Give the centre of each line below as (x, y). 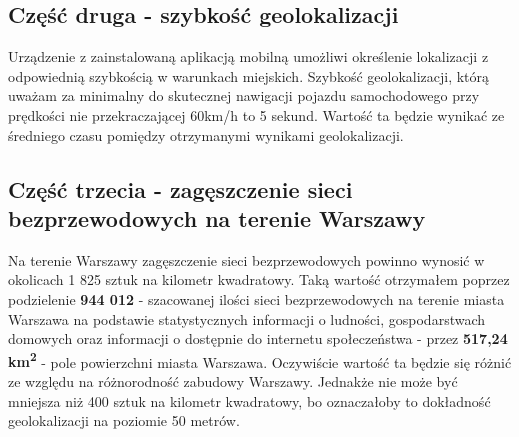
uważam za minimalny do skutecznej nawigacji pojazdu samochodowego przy (244, 95)
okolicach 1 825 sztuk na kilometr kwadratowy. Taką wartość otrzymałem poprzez (259, 279)
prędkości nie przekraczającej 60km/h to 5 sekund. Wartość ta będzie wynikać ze (256, 114)
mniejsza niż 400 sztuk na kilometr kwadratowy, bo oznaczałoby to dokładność (249, 400)
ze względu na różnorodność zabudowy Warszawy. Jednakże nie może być (233, 380)
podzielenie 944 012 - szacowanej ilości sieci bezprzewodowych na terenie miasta (256, 298)
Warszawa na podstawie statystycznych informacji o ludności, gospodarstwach (247, 318)
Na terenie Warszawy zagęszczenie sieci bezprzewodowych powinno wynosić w (246, 259)
